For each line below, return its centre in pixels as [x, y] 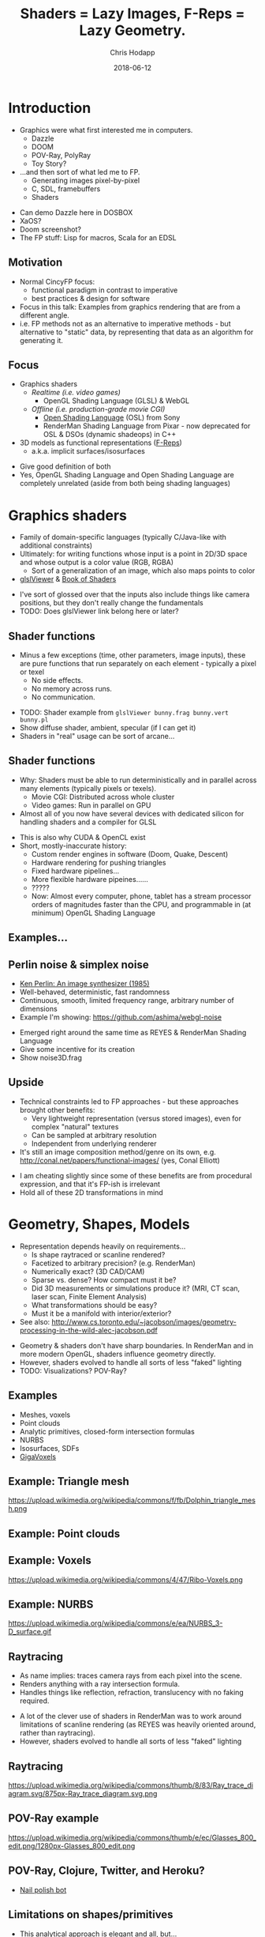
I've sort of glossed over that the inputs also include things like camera [134, 594]
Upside [26, 1082]
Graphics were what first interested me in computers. [106, 130]
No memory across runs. [72, 689]
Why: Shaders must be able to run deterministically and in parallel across [138, 780]
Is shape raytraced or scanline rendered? [98, 1254]
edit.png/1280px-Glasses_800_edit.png [72, 1845]
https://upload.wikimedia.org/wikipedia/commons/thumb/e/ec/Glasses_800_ [132, 1837]
